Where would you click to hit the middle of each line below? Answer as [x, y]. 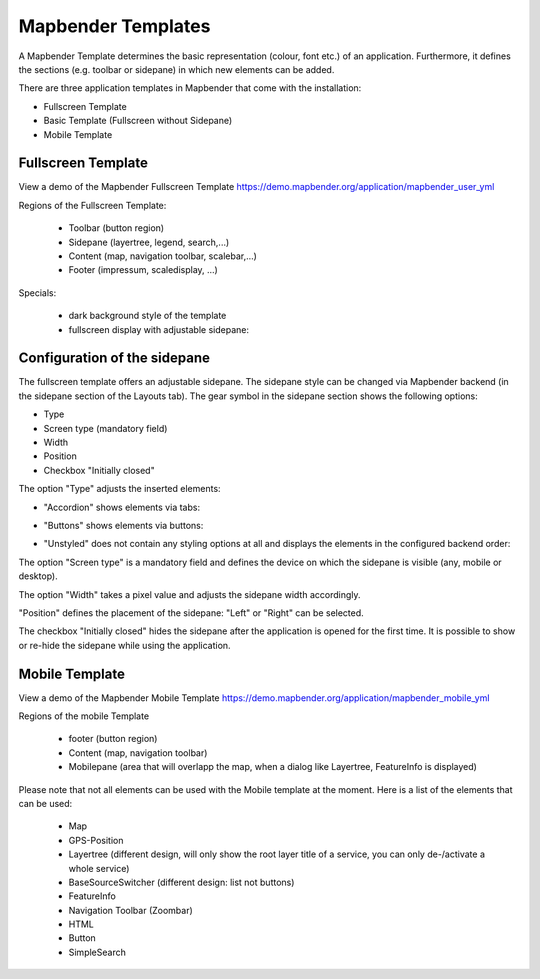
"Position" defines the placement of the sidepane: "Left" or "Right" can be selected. [191, 612]
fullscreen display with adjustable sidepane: [159, 329]
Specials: [37, 292]
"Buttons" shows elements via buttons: [123, 525]
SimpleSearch [97, 952]
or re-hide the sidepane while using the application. [124, 645]
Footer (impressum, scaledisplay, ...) [143, 270]
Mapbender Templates [114, 26]
